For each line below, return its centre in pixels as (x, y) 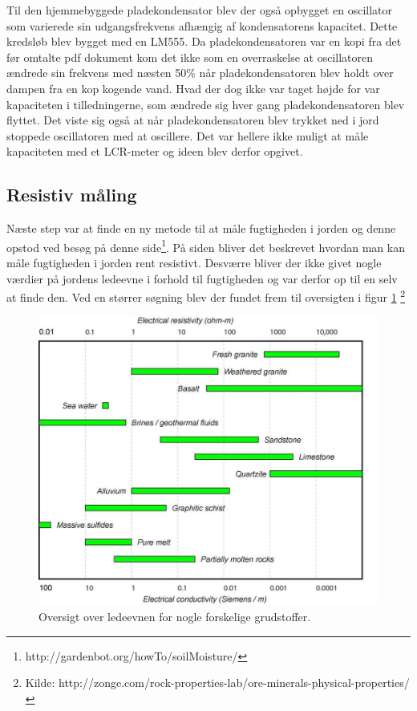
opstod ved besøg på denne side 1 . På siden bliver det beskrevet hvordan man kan (206, 246)
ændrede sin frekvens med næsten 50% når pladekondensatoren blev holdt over (200, 73)
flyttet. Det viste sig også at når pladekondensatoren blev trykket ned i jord (193, 120)
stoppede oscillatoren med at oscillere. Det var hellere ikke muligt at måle (188, 135)
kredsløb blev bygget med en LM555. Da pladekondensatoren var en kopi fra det (204, 41)
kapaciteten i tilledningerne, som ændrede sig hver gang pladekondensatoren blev (206, 104)
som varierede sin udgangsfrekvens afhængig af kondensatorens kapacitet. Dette (202, 25)
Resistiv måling (72, 195)
